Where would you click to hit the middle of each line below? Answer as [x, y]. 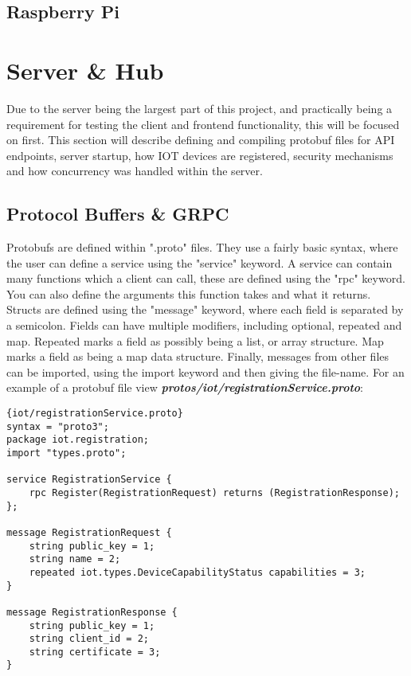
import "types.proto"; [67, 453]
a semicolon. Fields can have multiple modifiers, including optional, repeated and [204, 325]
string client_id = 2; [89, 639]
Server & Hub [85, 70]
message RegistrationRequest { [89, 532]
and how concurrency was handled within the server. [135, 171]
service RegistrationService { [89, 480]
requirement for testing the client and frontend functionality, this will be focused [203, 124]
